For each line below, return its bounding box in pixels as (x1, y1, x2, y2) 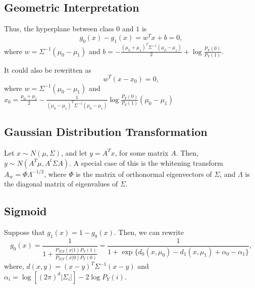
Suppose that (4, 226, 45, 237)
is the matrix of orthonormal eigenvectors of (76, 168, 212, 179)
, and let (61, 147, 87, 158)
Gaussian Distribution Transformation (4, 124, 208, 139)
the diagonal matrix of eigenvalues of (4, 178, 118, 189)
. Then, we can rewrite (114, 226, 184, 237)
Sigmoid (4, 203, 47, 219)
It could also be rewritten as (4, 64, 91, 75)
